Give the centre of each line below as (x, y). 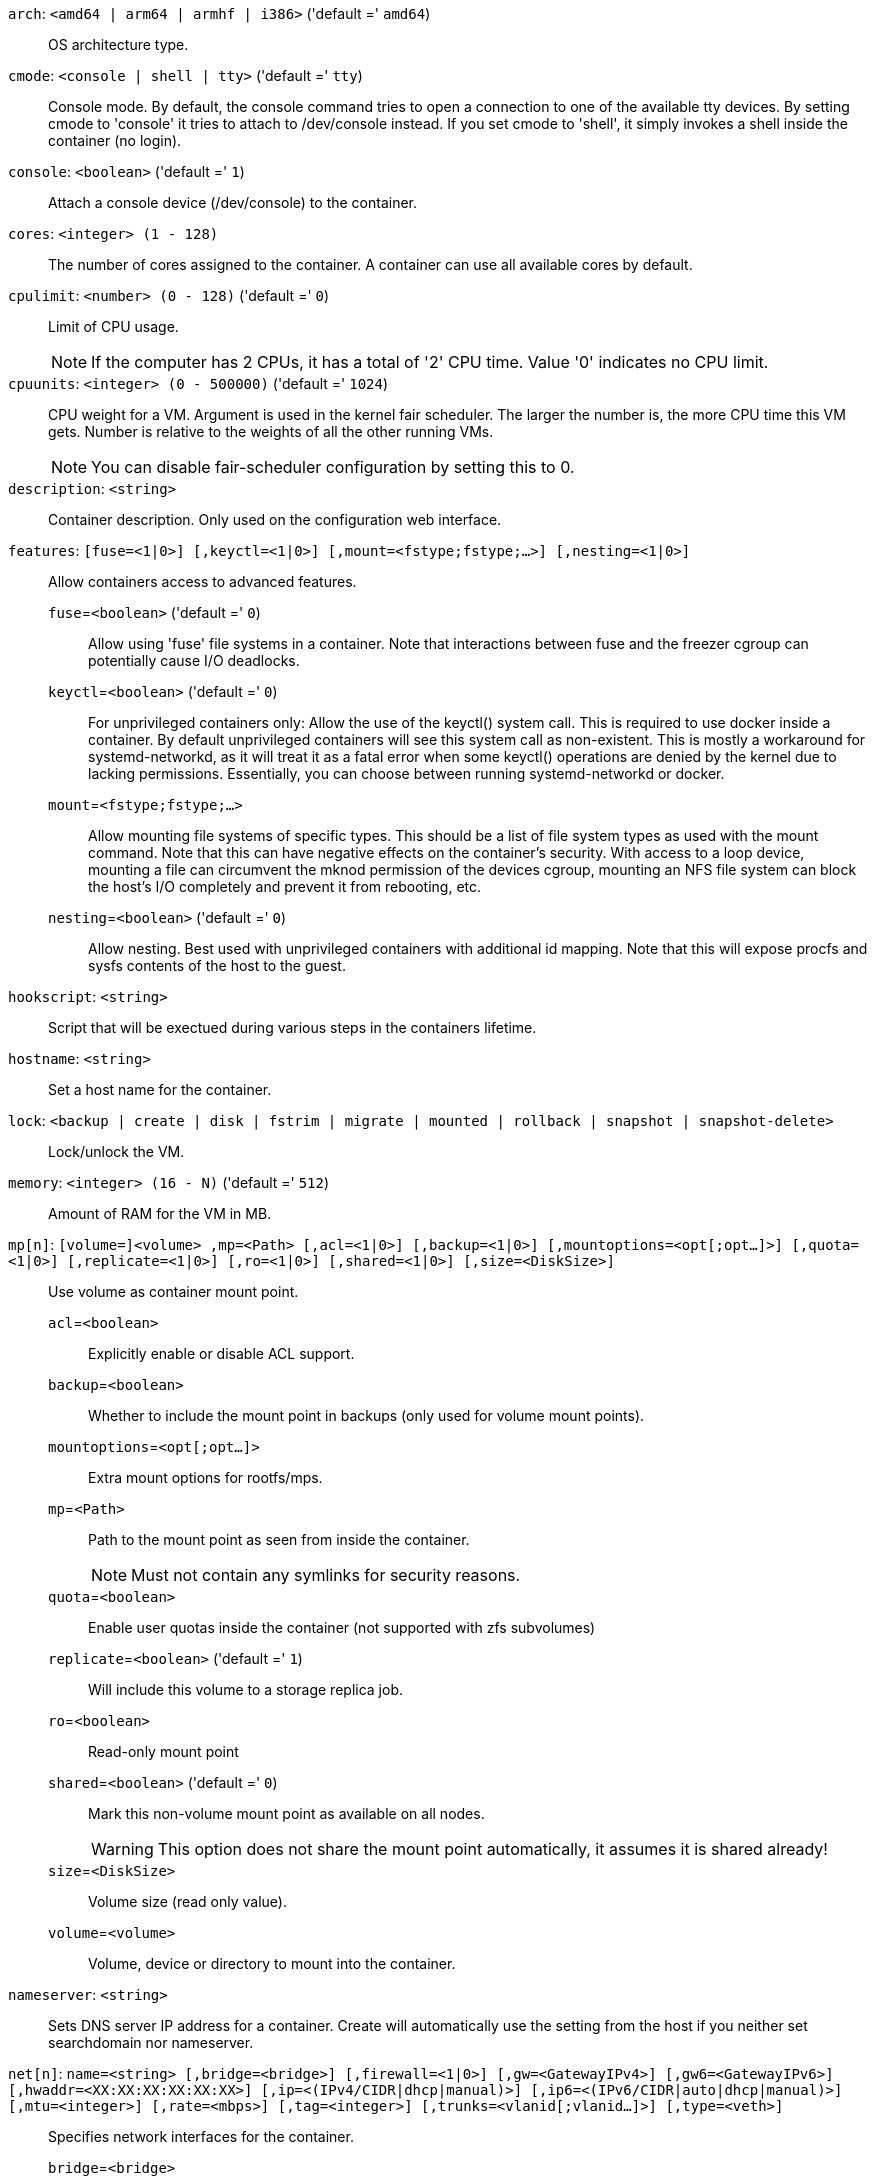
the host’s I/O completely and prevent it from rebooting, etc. (285, 886)
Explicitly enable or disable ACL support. (221, 1353)
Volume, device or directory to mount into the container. (272, 1963)
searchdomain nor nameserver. (151, 2042)
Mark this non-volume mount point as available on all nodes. (286, 1813)
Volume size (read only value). (188, 1901)
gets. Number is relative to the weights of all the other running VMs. (271, 431)
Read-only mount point (163, 1751)
